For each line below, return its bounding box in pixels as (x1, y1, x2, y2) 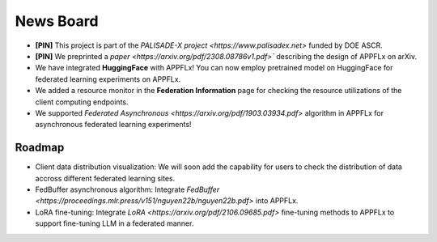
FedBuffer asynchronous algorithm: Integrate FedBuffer (35, 185, 220, 194)
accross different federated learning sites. (35, 173, 176, 183)
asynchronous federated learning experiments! (35, 120, 192, 129)
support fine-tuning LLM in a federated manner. (35, 219, 194, 228)
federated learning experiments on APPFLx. (35, 74, 181, 84)
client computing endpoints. (35, 97, 129, 107)
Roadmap (15, 141, 65, 155)
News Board (15, 12, 99, 30)
